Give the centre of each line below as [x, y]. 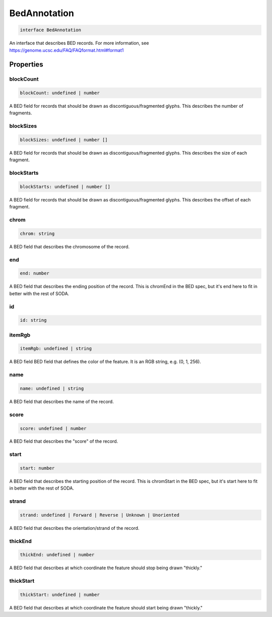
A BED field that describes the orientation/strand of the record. [74, 528]
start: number [37, 468]
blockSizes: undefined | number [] [64, 140]
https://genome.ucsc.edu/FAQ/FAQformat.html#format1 [66, 50]
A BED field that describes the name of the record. [62, 401]
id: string [33, 320]
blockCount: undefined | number [60, 93]
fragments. [21, 113]
